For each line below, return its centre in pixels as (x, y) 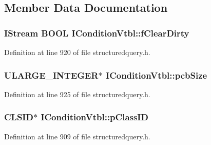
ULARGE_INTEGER (51, 75)
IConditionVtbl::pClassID (94, 117)
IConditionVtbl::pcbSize (157, 75)
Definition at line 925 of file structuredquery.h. (77, 94)
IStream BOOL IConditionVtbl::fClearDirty (97, 33)
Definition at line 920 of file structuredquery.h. (77, 52)
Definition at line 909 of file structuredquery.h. (77, 136)
